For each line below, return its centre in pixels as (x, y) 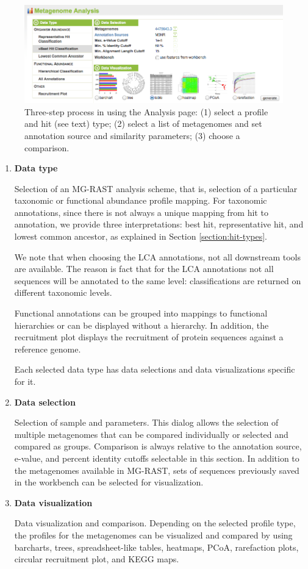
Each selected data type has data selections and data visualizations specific (155, 369)
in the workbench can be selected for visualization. (109, 482)
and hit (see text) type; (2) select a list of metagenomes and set (143, 123)
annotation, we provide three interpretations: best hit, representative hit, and (159, 224)
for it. (25, 381)
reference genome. (48, 349)
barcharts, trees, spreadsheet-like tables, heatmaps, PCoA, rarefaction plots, (156, 547)
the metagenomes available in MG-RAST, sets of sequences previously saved (157, 470)
